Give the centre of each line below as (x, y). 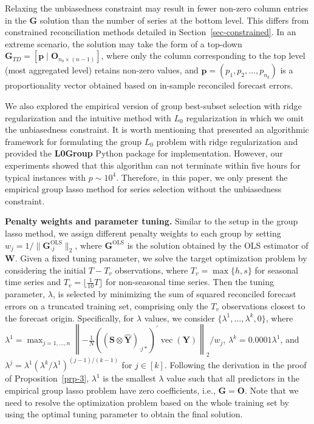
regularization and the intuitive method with (88, 117)
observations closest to (264, 305)
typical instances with (46, 177)
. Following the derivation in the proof (235, 365)
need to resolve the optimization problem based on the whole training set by (147, 402)
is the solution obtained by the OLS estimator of (218, 245)
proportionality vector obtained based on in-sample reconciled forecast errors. (149, 85)
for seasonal (276, 270)
